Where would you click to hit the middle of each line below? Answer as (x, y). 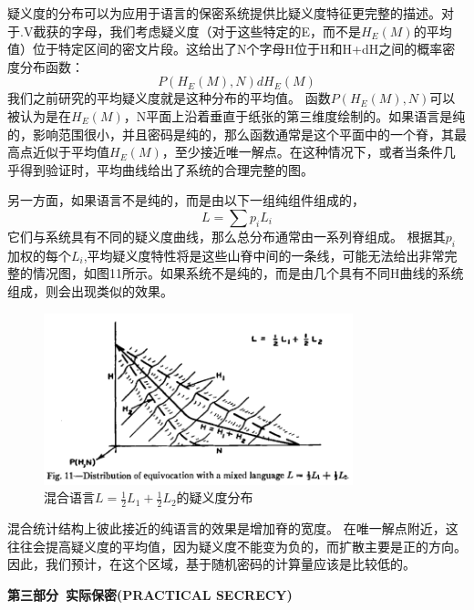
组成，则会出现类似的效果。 (90, 290)
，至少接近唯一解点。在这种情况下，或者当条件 (302, 152)
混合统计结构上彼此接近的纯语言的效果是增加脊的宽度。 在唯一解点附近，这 (233, 528)
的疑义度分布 (215, 497)
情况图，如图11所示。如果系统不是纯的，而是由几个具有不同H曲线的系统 (248, 273)
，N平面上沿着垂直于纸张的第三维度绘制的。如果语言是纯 (294, 115)
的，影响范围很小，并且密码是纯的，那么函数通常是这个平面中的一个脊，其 (231, 134)
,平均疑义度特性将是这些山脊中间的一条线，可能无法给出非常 (264, 255)
